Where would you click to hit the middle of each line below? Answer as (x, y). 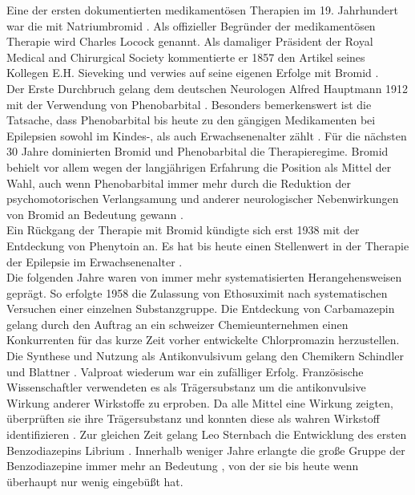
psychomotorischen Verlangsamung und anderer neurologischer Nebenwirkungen (203, 199)
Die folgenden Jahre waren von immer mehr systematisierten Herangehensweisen (204, 277)
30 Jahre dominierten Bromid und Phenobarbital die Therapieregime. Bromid (197, 151)
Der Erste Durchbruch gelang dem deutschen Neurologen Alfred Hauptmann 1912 (207, 88)
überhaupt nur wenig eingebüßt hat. (95, 481)
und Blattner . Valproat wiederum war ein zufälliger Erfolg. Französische (185, 371)
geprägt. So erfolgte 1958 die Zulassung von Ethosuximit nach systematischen (197, 292)
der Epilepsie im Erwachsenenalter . (95, 261)
